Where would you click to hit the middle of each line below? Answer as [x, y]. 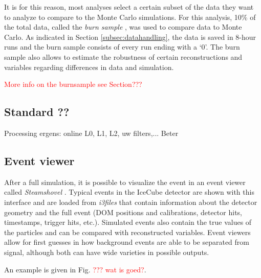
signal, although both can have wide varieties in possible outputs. [107, 252]
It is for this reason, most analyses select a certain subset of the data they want [129, 7]
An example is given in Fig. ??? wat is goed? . [75, 269]
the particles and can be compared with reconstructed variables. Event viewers [127, 232]
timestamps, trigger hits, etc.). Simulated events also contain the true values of [128, 222]
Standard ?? [37, 112]
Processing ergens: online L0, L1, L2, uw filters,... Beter [91, 133]
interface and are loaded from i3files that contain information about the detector [131, 202]
